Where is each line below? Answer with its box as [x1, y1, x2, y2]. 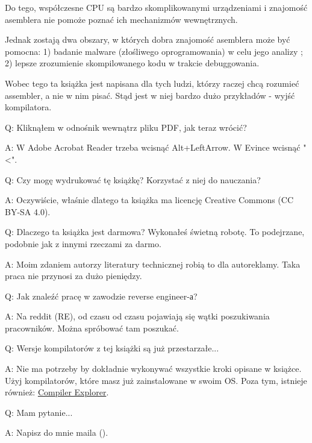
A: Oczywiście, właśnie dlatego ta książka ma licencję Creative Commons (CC [5, 193, 294, 206]
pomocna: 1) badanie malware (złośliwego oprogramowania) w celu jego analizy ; [5, 45, 303, 57]
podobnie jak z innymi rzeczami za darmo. [5, 237, 161, 250]
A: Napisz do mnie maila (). [5, 426, 108, 439]
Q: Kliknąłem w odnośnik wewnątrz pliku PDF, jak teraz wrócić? [5, 121, 247, 133]
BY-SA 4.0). [5, 205, 51, 218]
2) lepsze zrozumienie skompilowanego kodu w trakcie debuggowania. [5, 57, 260, 69]
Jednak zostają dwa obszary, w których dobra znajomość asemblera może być [5, 33, 290, 46]
